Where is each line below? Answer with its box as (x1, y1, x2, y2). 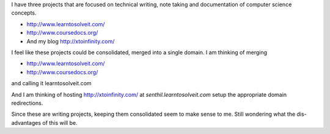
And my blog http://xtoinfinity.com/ (26, 37, 115, 45)
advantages (11, 119, 42, 126)
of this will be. (42, 119, 78, 126)
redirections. (11, 99, 43, 107)
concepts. (11, 9, 37, 16)
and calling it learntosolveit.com (11, 80, 92, 87)
